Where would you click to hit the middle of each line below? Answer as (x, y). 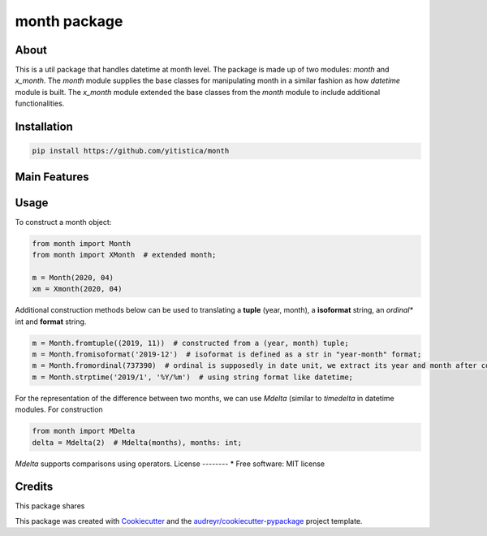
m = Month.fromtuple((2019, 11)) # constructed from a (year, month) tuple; (190, 343)
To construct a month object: (63, 222)
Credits (34, 487)
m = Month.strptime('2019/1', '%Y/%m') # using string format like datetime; (192, 377)
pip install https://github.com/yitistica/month (131, 151)
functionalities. (40, 104)
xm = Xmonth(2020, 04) (77, 289)
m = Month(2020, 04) (73, 277)
